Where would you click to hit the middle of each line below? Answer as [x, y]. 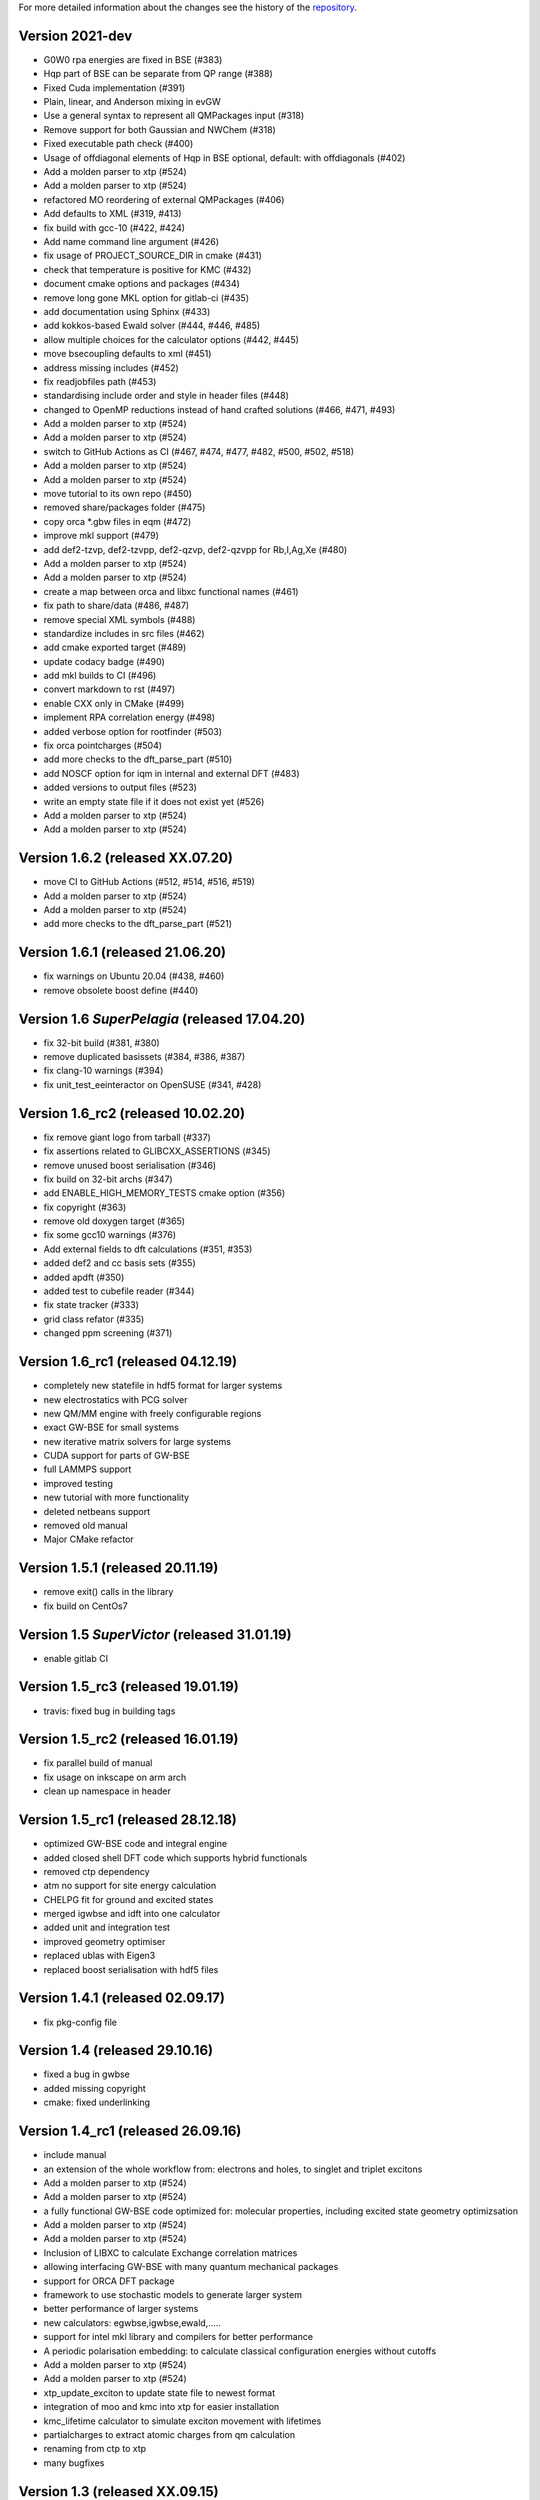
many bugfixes [74, 2462]
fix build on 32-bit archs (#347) [108, 1179]
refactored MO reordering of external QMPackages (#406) [164, 199]
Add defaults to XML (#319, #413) [112, 214]
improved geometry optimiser [104, 1941]
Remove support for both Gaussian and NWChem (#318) [160, 129]
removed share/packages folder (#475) [124, 507]
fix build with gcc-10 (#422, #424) [114, 227]
